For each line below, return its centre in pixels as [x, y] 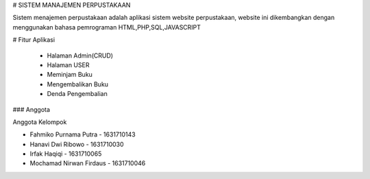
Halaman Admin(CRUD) [80, 56]
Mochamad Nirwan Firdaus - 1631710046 [88, 163]
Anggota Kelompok [40, 122]
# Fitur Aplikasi [34, 40]
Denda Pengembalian [77, 94]
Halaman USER [68, 64]
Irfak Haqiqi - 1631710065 [66, 154]
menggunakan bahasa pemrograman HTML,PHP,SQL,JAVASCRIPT [107, 27]
